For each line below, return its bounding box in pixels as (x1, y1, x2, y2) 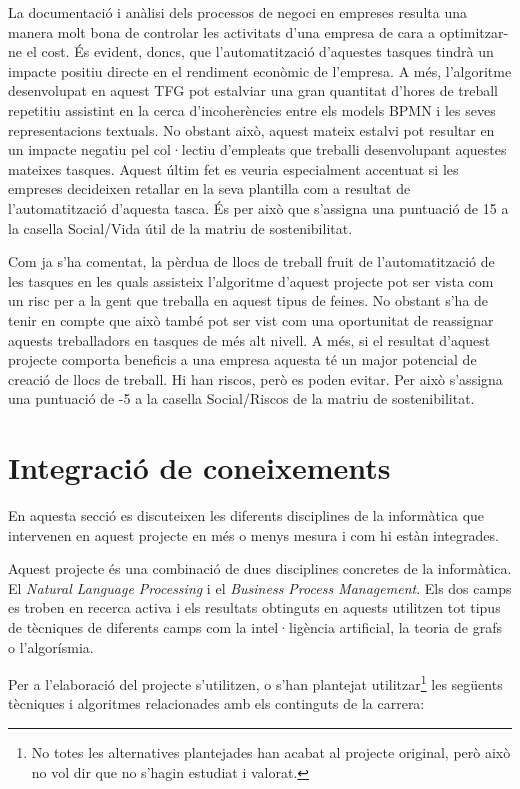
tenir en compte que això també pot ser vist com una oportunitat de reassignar (8, 309, 494, 330)
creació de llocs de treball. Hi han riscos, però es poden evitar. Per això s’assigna (8, 368, 503, 389)
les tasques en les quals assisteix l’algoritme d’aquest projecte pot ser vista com (8, 270, 494, 291)
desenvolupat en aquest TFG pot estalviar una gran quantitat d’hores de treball (8, 80, 499, 101)
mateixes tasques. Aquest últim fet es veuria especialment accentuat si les (8, 158, 459, 179)
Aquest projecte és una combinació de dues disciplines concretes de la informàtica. (8, 558, 512, 579)
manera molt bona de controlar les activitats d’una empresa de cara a (8, 21, 436, 42)
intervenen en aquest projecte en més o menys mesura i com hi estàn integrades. (8, 524, 499, 545)
